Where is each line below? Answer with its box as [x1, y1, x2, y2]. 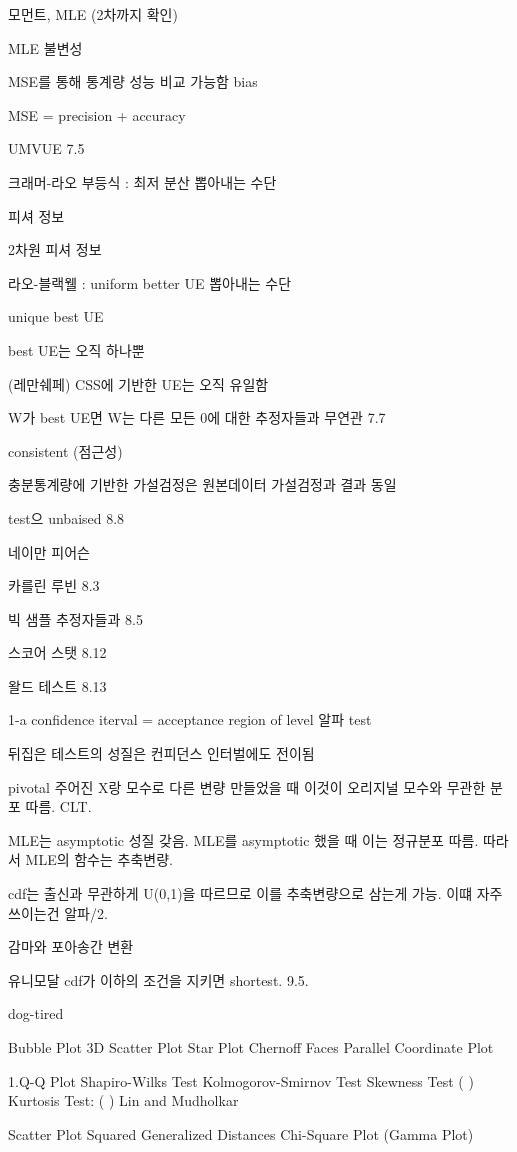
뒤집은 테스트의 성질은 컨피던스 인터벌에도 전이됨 [8, 743, 315, 764]
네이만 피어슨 [8, 541, 90, 562]
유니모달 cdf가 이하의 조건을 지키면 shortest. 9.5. [8, 969, 309, 990]
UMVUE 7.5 [8, 138, 85, 159]
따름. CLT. [25, 796, 92, 817]
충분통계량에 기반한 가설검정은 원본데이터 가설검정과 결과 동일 [8, 474, 397, 495]
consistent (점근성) [8, 440, 123, 461]
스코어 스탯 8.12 [8, 642, 107, 663]
